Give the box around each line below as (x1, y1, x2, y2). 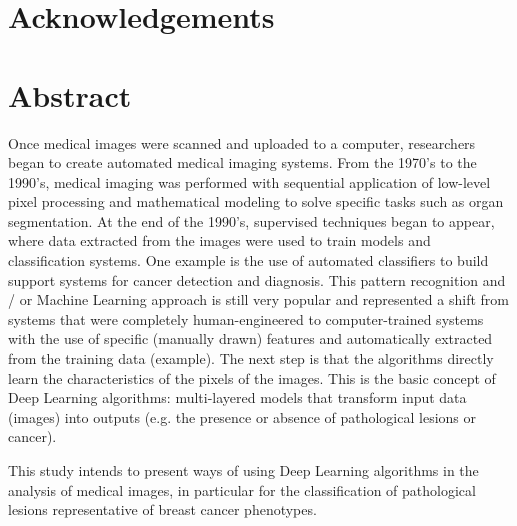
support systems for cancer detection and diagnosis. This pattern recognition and (8, 269, 506, 290)
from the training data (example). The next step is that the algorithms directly (8, 348, 494, 369)
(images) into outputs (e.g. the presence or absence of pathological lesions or (8, 406, 476, 427)
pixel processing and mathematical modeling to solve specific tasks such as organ (8, 191, 504, 212)
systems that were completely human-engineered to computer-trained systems (8, 308, 484, 329)
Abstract (8, 74, 132, 115)
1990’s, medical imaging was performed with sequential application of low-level (8, 171, 491, 192)
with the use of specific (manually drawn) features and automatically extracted (8, 328, 493, 349)
